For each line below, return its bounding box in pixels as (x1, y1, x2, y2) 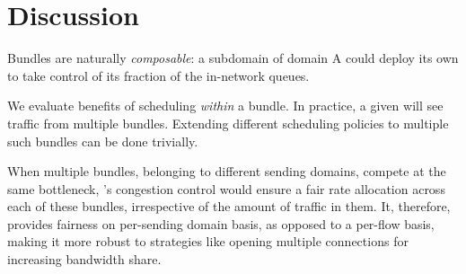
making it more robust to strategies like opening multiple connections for (7, 232, 409, 251)
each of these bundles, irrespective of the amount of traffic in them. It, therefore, (7, 197, 451, 216)
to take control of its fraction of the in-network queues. (7, 66, 310, 84)
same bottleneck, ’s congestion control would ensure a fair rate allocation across (7, 179, 445, 198)
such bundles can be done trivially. (7, 131, 198, 150)
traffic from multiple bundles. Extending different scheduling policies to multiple (7, 113, 449, 132)
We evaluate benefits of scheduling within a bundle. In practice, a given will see (7, 96, 444, 115)
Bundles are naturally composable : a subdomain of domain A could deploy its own (7, 49, 459, 67)
